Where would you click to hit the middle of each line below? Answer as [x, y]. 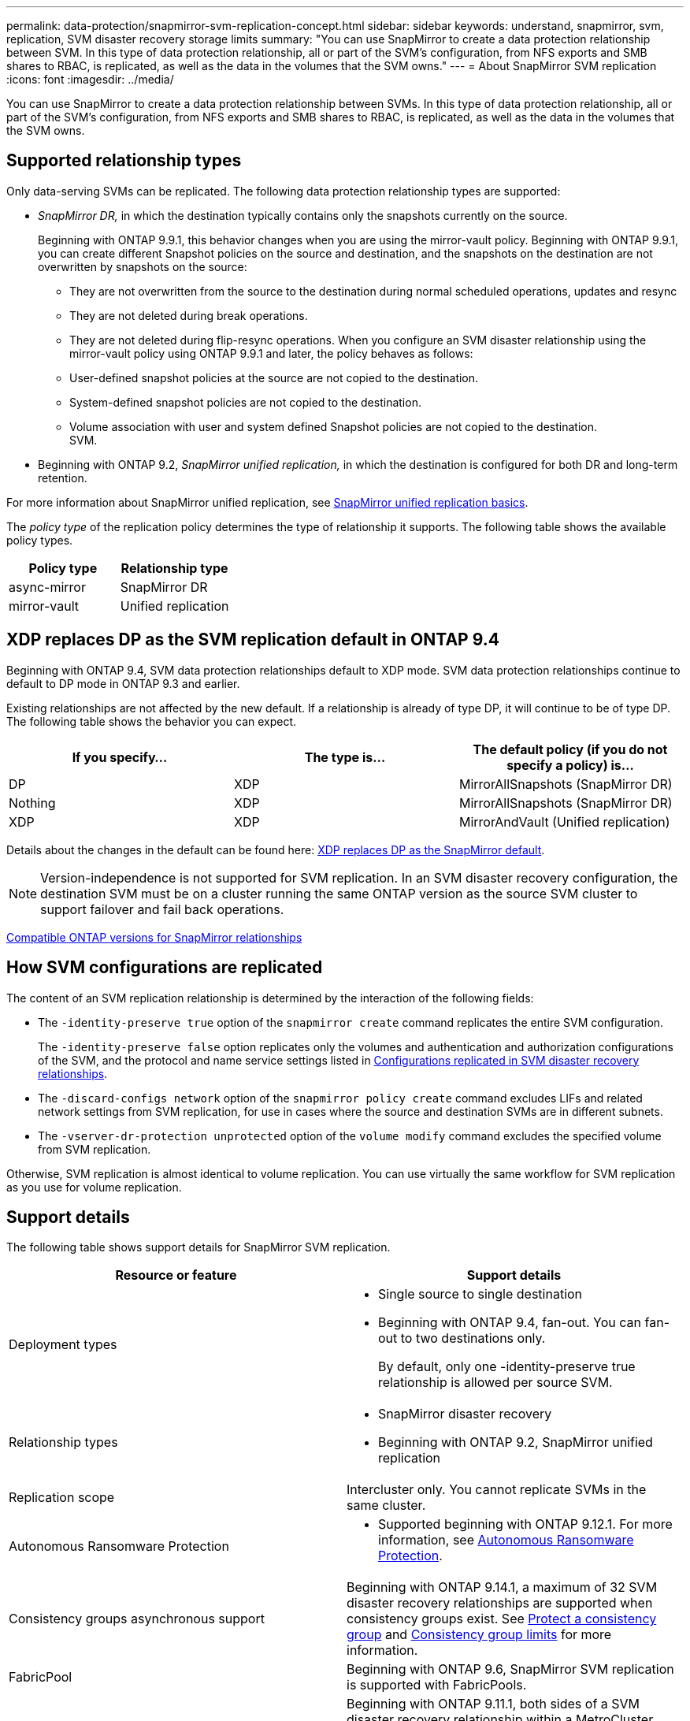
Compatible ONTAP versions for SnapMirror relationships [154, 937]
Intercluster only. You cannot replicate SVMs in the [497, 1490]
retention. [63, 478]
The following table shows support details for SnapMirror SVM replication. [198, 1247]
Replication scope [62, 1498]
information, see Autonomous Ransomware [506, 1540]
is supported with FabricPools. [437, 1685]
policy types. [40, 540]
